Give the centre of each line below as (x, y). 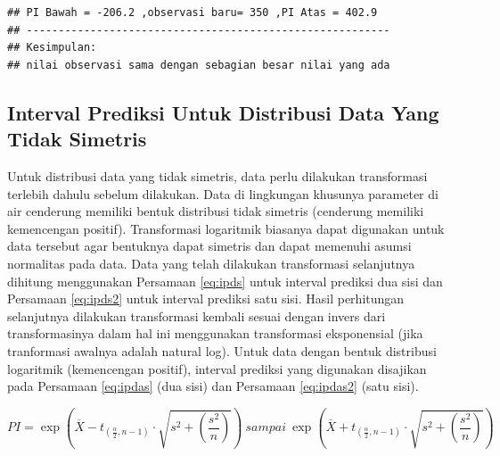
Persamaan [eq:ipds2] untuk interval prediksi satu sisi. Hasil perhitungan (206, 298)
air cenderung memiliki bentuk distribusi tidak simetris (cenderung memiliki (216, 211)
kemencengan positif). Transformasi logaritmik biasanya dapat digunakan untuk (226, 228)
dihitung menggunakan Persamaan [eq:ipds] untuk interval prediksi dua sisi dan (225, 281)
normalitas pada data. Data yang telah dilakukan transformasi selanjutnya (211, 263)
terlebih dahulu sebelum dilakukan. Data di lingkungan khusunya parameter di (223, 193)
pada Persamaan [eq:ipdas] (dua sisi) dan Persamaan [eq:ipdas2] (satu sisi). (213, 386)
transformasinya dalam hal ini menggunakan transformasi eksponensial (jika (215, 333)
